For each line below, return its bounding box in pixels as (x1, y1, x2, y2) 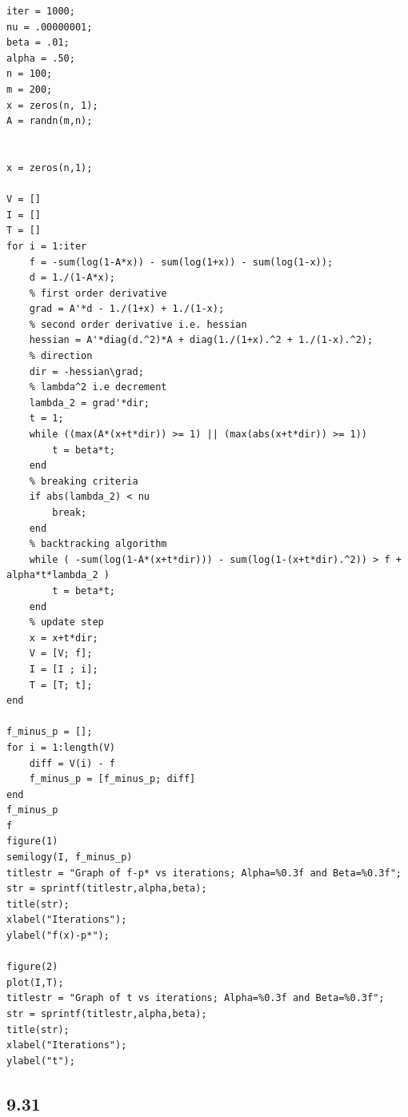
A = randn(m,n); (6, 115, 93, 127)
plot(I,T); (6, 976, 64, 988)
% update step (29, 616, 104, 628)
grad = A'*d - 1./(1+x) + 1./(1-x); (29, 303, 225, 315)
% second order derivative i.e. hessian (29, 318, 247, 330)
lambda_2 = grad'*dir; (29, 397, 150, 409)
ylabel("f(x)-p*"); (6, 930, 110, 942)
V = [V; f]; (29, 648, 93, 660)
